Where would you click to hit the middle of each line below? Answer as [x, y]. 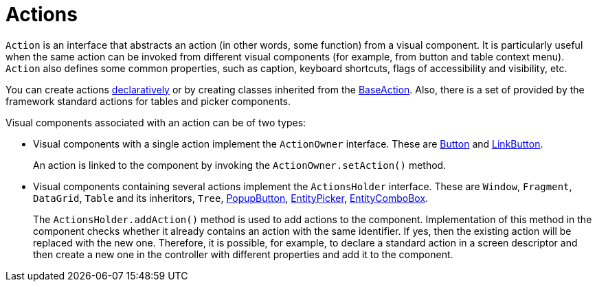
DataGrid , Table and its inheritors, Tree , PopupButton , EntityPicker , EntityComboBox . [231, 198]
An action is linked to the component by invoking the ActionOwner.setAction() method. [240, 165]
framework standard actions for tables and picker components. [148, 101]
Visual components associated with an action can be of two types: [156, 122]
